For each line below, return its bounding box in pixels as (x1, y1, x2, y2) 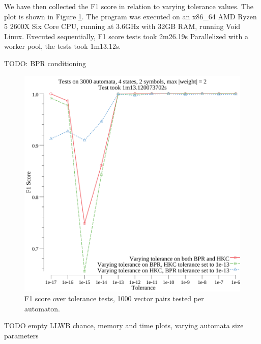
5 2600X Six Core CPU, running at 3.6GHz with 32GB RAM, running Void (4, 21, 241, 32)
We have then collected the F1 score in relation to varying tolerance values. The (4, 1, 254, 11)
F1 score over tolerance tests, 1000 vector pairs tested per (24, 293, 204, 304)
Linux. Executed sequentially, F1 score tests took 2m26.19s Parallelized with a (4, 31, 248, 41)
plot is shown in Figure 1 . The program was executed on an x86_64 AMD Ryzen (4, 11, 257, 21)
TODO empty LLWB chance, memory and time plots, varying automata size (4, 320, 244, 331)
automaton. (24, 303, 61, 313)
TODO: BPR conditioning (4, 58, 86, 68)
